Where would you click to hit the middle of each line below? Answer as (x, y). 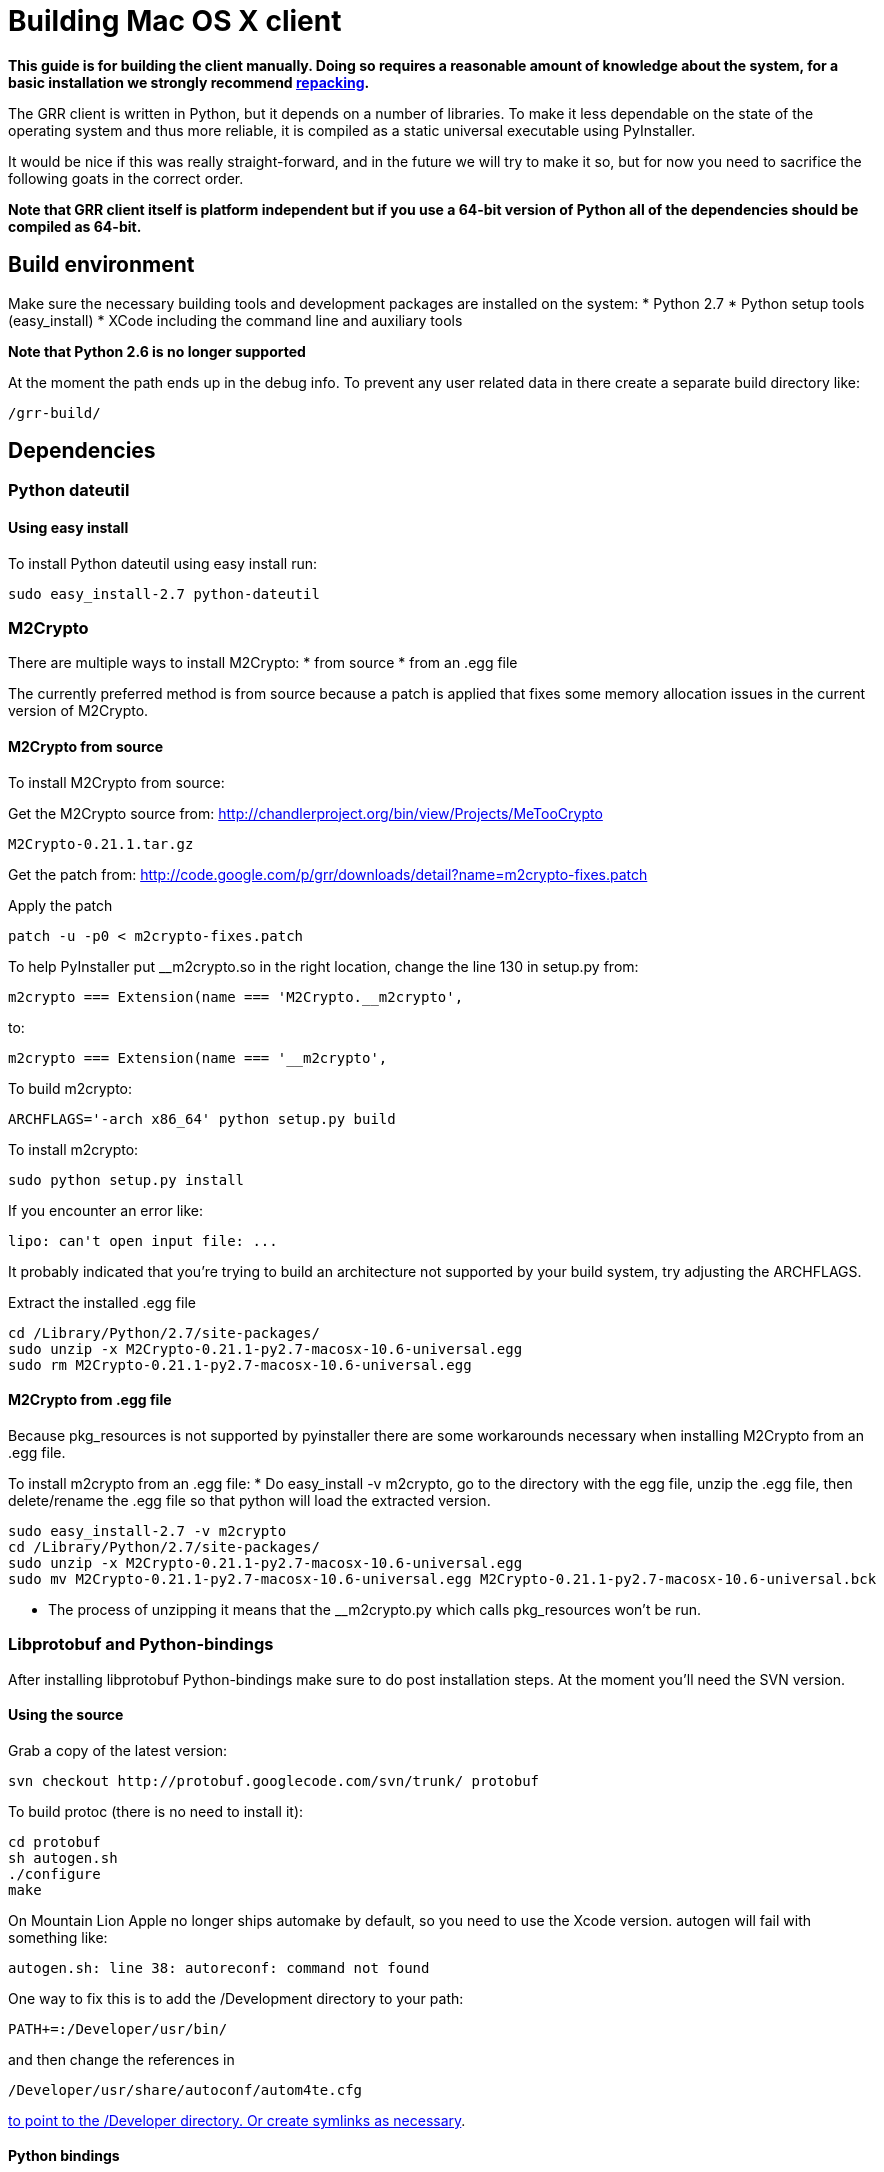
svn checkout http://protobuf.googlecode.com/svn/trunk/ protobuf (274, 1780)
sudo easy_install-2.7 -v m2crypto (147, 1530)
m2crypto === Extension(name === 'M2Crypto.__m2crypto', (236, 996)
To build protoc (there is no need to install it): (156, 1811)
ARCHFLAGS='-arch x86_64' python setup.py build (202, 1118)
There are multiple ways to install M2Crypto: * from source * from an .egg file (263, 663)
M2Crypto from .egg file (90, 1400)
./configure (54, 1873)
